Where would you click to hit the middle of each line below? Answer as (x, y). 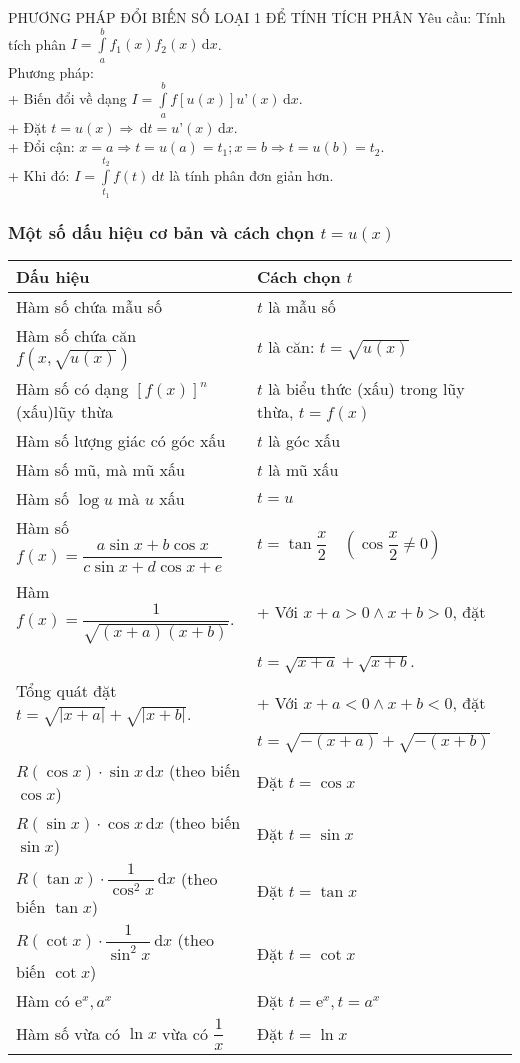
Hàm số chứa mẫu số (89, 306)
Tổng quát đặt (66, 690)
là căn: (291, 347)
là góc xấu (304, 440)
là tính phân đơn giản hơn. (251, 174)
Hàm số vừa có (68, 1033)
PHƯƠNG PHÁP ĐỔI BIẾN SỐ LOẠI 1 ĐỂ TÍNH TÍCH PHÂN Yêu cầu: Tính (257, 17)
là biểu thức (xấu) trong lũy (366, 388)
